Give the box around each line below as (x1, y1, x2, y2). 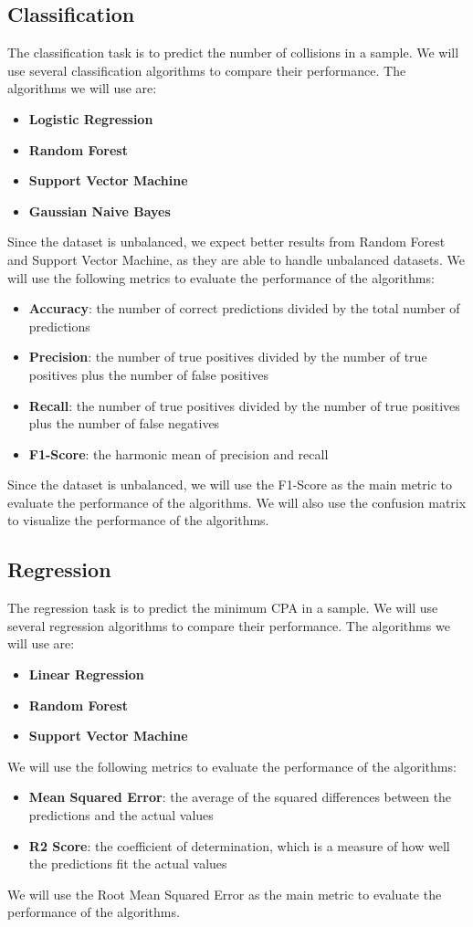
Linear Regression (28, 665, 144, 684)
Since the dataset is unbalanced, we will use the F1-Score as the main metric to (7, 475, 453, 494)
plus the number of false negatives (28, 414, 220, 433)
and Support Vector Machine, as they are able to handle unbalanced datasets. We (7, 249, 465, 269)
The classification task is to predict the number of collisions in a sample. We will (7, 43, 459, 62)
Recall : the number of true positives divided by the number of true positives (28, 395, 460, 415)
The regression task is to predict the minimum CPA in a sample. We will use (7, 598, 438, 617)
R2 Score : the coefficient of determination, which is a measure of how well (28, 836, 450, 855)
